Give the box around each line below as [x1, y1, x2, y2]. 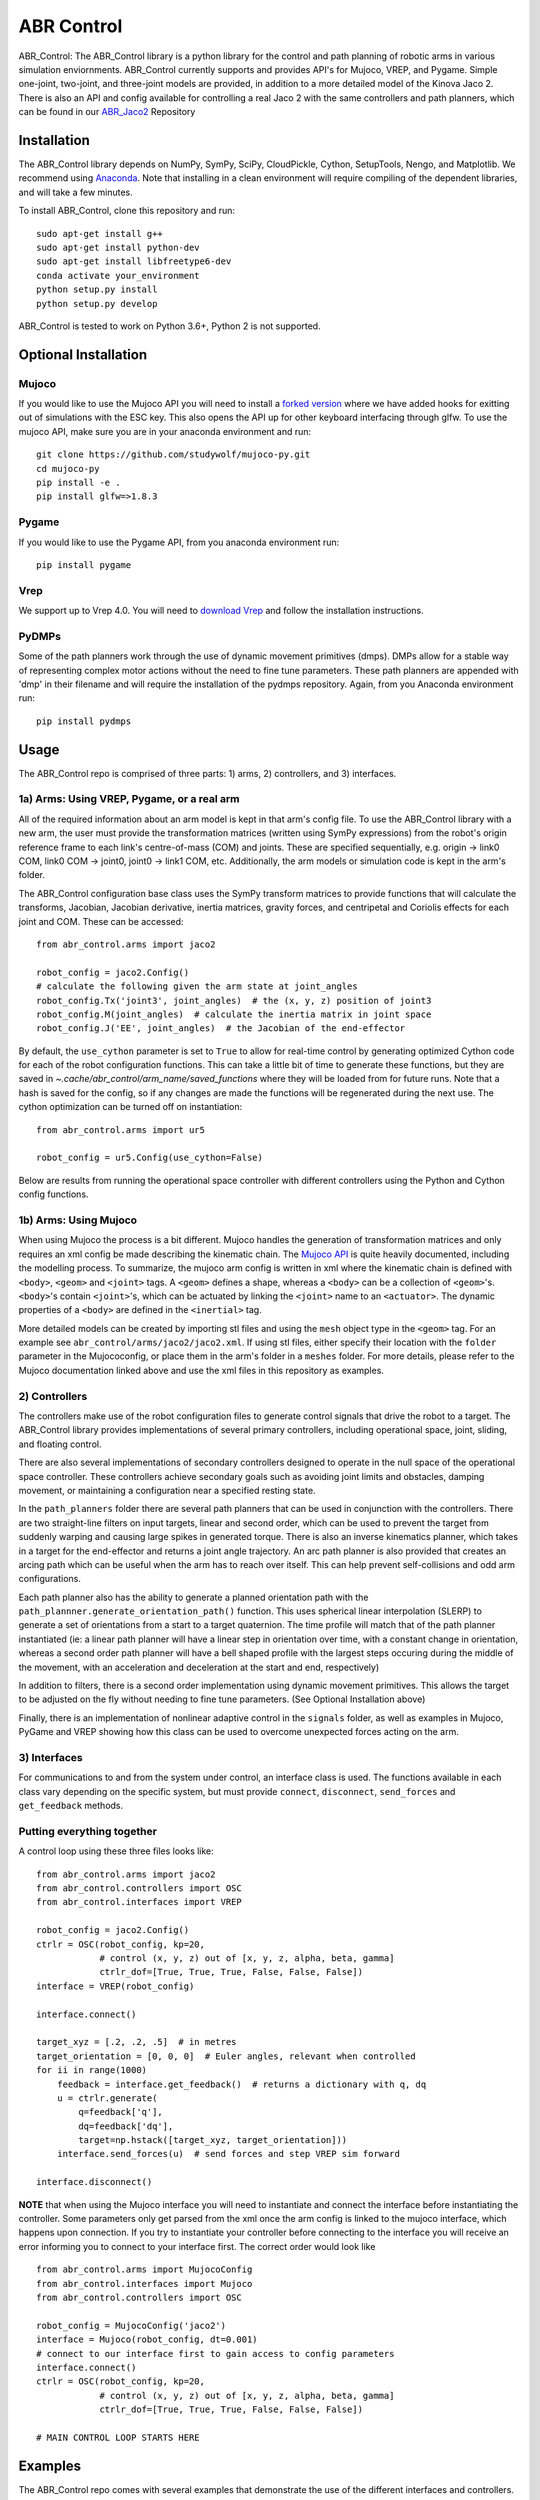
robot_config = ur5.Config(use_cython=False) [36, 1152, 264, 1164]
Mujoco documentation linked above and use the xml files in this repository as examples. [18, 1364, 385, 1376]
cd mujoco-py [36, 463, 100, 474]
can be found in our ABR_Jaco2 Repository [18, 106, 196, 118]
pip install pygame [36, 559, 132, 570]
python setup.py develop [36, 298, 158, 309]
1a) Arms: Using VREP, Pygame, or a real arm [18, 792, 240, 806]
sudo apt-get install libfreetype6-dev [36, 256, 232, 267]
